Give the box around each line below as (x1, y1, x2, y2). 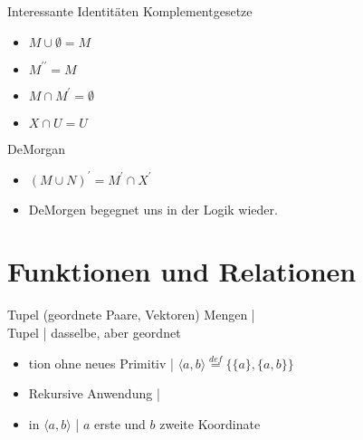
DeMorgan (7, 139, 66, 158)
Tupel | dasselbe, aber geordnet (7, 323, 181, 341)
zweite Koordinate (159, 414, 261, 433)
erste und (94, 414, 146, 433)
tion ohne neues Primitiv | (28, 353, 174, 372)
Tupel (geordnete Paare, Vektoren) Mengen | (7, 305, 255, 324)
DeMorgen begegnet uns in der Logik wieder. (28, 199, 278, 218)
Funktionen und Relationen (7, 253, 357, 290)
